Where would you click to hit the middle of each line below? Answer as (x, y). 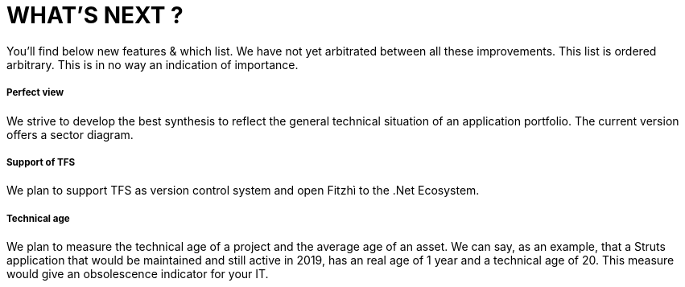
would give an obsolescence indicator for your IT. (138, 274)
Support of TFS (41, 162)
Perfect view (35, 93)
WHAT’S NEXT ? (95, 15)
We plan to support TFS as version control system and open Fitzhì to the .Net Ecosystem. (243, 191)
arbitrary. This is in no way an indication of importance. (153, 64)
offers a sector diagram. (70, 134)
